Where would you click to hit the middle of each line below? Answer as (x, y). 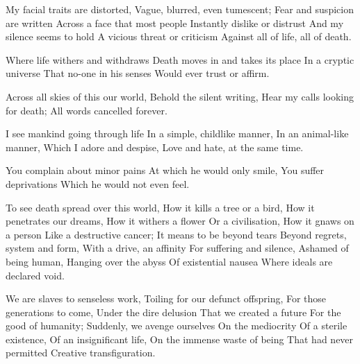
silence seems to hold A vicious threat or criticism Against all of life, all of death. (179, 36)
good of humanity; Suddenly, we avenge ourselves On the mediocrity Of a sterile (177, 326)
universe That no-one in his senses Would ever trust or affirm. (138, 73)
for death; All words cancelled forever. (87, 110)
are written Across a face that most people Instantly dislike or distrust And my (175, 23)
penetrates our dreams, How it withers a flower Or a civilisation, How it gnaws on (180, 221)
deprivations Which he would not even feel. (98, 183)
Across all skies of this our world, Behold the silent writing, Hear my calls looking (180, 96)
